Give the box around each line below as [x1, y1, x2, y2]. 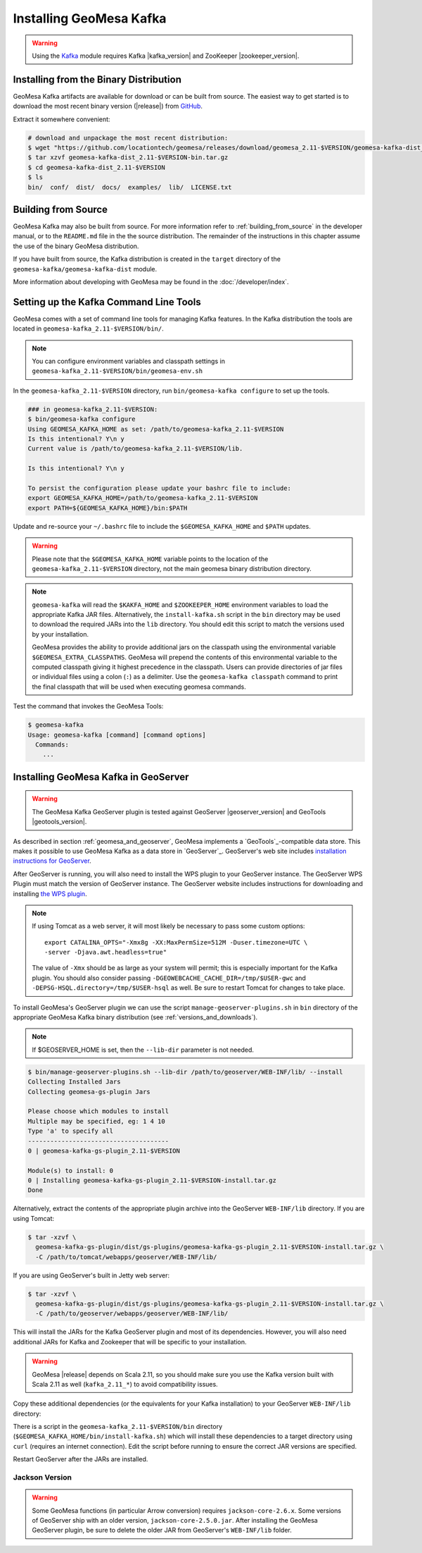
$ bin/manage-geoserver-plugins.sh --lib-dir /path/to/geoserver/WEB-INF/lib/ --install [27, 1068, 344, 1076]
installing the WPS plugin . [13, 889, 87, 898]
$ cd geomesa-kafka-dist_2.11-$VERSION [27, 163, 165, 171]
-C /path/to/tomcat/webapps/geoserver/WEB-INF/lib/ [35, 1253, 217, 1261]
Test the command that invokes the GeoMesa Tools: [13, 702, 164, 711]
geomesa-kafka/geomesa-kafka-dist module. [13, 264, 158, 273]
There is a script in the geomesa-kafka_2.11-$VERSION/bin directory [13, 1423, 223, 1431]
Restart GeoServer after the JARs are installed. [13, 1455, 148, 1463]
